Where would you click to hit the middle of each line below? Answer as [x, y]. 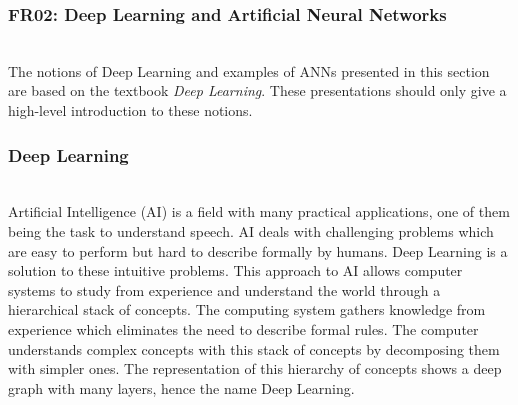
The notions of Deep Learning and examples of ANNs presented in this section [249, 70]
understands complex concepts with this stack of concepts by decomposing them [254, 348]
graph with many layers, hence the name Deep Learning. [181, 387]
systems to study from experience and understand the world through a [224, 289]
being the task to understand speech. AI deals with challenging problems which [251, 231]
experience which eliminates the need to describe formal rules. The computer [243, 328]
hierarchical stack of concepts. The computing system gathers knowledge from [247, 309]
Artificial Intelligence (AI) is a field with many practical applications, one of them [259, 211]
